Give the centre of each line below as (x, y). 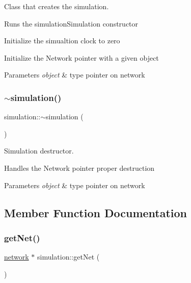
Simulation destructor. (39, 151)
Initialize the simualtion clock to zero (62, 41)
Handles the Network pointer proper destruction (79, 168)
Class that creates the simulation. (57, 6)
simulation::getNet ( (68, 257)
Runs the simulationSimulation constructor (71, 23)
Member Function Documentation (96, 212)
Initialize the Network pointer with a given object (81, 57)
